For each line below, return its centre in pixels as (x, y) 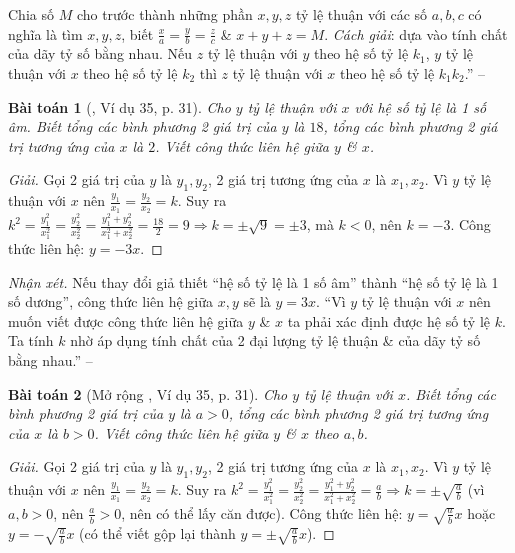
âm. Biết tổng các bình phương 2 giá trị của (142, 126)
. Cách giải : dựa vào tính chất (416, 33)
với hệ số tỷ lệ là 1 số (420, 106)
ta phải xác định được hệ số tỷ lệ (389, 320)
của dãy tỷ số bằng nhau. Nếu (100, 53)
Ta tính (31, 340)
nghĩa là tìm (45, 33)
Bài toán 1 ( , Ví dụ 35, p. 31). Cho (119, 106)
